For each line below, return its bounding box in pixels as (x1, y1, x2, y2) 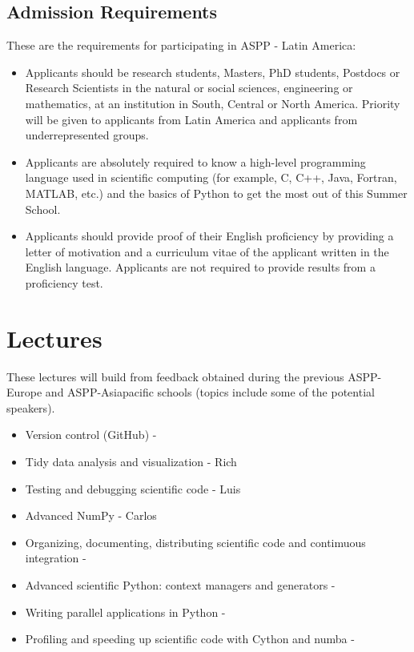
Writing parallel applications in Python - (25, 603, 226, 620)
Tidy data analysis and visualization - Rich (25, 453, 237, 470)
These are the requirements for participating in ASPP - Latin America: (6, 37, 356, 54)
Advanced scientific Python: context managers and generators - (25, 576, 336, 593)
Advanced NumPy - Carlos (25, 507, 157, 524)
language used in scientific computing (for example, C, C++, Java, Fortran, (25, 169, 397, 186)
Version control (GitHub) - (25, 426, 157, 443)
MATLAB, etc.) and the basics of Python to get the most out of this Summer (25, 184, 408, 201)
